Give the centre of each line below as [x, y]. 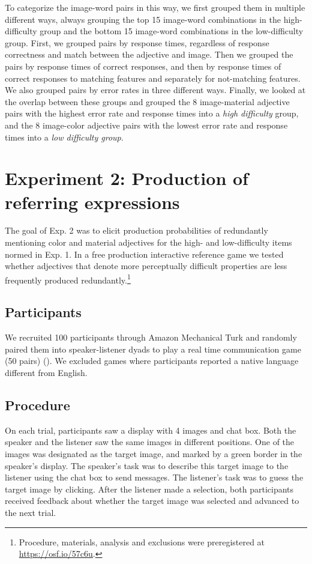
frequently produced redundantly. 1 [68, 279]
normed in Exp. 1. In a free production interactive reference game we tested [144, 254]
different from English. [46, 373]
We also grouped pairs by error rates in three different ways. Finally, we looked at [155, 90]
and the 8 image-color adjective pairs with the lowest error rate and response [146, 125]
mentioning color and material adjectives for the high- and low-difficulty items [148, 242]
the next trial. [31, 512]
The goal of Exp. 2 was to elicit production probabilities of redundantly [136, 230]
